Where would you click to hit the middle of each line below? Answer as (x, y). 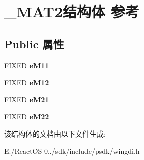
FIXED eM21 (27, 99)
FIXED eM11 (27, 65)
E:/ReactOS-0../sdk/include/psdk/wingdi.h (72, 151)
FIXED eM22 (27, 116)
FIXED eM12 (27, 82)
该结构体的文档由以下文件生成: (55, 133)
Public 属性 (34, 44)
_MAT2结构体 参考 (72, 11)
